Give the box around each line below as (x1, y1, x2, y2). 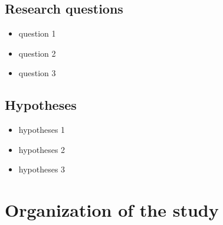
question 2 (18, 47, 56, 59)
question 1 (18, 27, 56, 40)
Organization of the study (5, 198, 219, 222)
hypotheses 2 (18, 143, 65, 155)
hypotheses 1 (18, 123, 65, 136)
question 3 (18, 67, 56, 79)
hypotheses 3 (18, 163, 65, 175)
